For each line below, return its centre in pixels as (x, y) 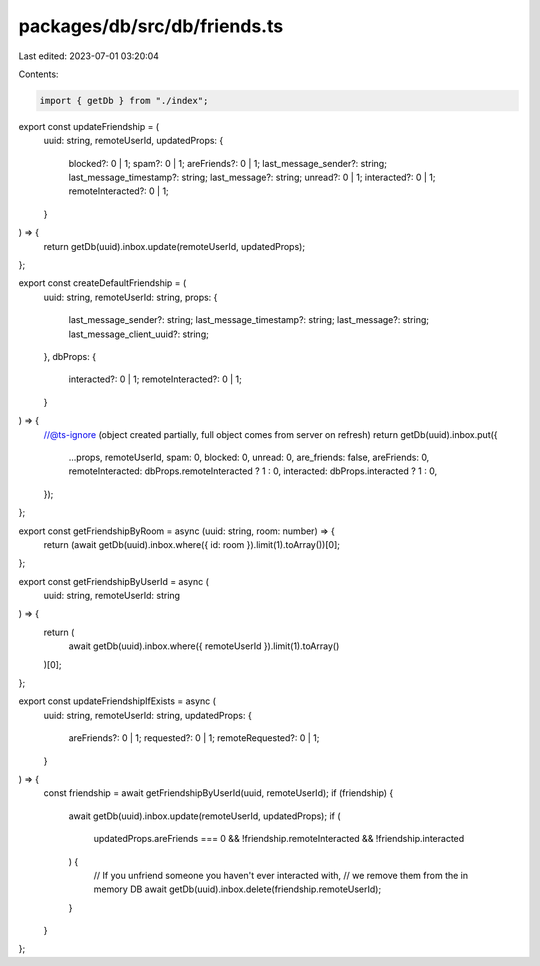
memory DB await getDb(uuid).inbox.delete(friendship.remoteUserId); (237, 889)
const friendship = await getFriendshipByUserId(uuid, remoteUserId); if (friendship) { (218, 793)
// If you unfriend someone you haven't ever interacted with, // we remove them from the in (281, 875)
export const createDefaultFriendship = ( (102, 283)
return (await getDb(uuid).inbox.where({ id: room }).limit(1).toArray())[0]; (191, 544)
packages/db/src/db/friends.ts (151, 26)
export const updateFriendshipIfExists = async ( (117, 701)
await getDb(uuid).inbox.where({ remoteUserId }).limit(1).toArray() (204, 646)
